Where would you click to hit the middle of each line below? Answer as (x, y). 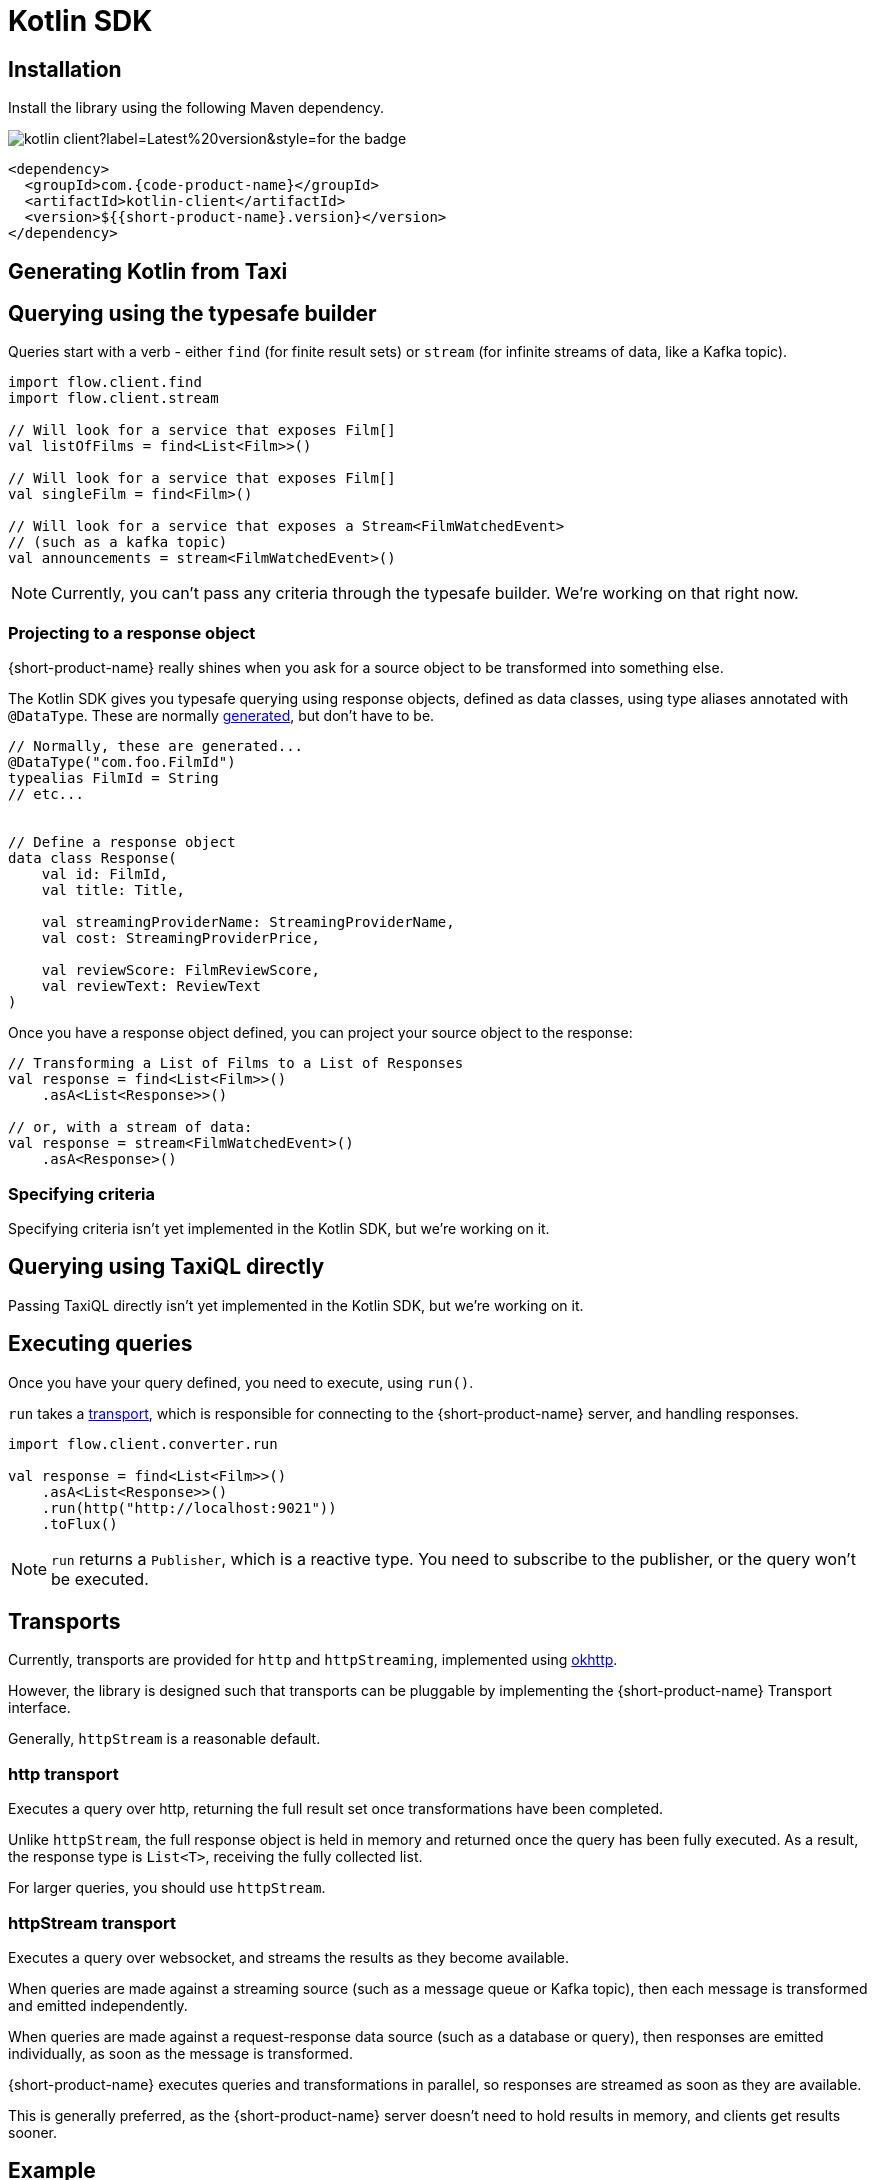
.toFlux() (79, 1523)
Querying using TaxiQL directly (166, 1267)
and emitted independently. (98, 2005)
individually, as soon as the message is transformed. (180, 2053)
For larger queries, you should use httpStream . (167, 1888)
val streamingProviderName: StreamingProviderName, (248, 922)
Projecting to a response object (132, 632)
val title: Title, (113, 890)
